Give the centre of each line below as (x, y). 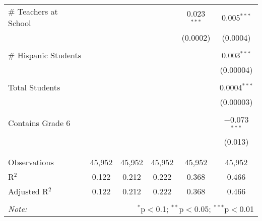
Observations (31, 162)
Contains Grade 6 (39, 123)
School (20, 23)
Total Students (34, 87)
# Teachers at (33, 11)
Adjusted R (28, 191)
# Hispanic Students (45, 55)
